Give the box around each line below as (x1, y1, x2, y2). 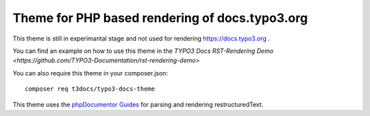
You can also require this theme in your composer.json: (12, 69, 168, 77)
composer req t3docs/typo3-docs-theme (25, 85, 156, 93)
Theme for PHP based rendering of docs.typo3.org (12, 10, 308, 25)
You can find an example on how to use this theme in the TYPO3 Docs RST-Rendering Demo (12, 47, 274, 55)
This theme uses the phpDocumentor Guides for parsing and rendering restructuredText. (12, 100, 264, 108)
